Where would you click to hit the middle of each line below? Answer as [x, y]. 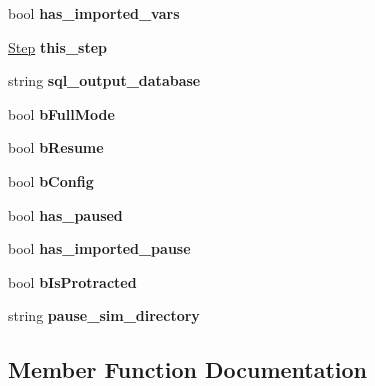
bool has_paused [65, 214]
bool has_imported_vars [94, 13]
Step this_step [58, 46]
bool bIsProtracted [72, 281]
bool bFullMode [61, 113]
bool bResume [56, 147]
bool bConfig [51, 180]
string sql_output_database [104, 80]
